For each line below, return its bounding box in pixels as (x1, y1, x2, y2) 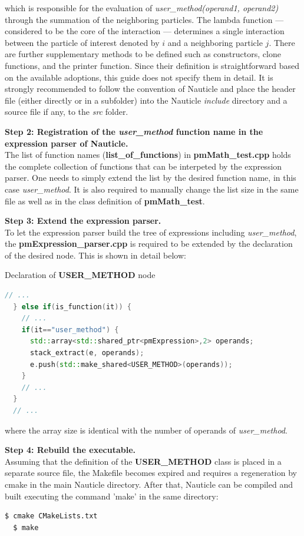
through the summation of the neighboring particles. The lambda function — (5, 13, 284, 25)
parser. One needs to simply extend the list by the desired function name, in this (5, 171, 296, 184)
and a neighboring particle (167, 36, 263, 48)
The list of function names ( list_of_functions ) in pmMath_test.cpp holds (5, 148, 291, 161)
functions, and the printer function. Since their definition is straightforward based (5, 59, 299, 71)
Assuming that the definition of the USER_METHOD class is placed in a (5, 455, 282, 467)
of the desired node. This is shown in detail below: (5, 249, 186, 261)
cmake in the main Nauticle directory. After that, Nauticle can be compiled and (5, 478, 293, 490)
